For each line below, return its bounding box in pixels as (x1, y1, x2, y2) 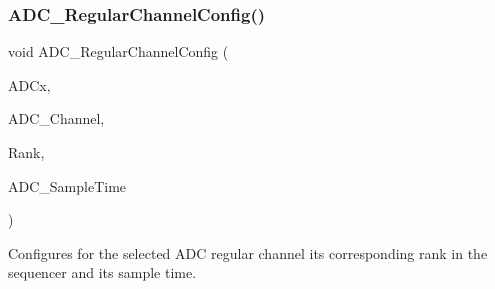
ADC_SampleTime (8, 175, 127, 196)
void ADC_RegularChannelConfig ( (8, 41, 229, 62)
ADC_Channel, (8, 108, 105, 129)
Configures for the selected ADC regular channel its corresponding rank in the (8, 242, 488, 263)
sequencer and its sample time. (8, 262, 197, 283)
